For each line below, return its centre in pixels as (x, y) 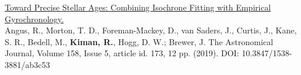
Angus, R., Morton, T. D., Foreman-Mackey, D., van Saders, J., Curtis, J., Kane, (151, 30)
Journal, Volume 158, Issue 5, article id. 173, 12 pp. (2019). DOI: (122, 53)
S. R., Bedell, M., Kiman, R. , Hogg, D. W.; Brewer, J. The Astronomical (139, 41)
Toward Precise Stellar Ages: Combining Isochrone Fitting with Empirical (138, 7)
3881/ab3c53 (27, 64)
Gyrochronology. (34, 18)
